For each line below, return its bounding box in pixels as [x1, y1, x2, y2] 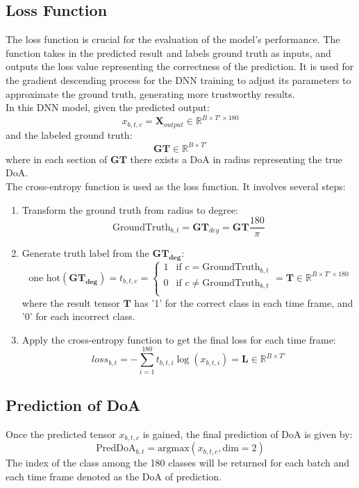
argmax [157, 444, 190, 454]
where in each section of [6, 151, 108, 166]
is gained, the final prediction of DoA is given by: [142, 426, 353, 441]
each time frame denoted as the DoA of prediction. [6, 469, 222, 483]
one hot [28, 273, 61, 283]
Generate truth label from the [22, 246, 149, 260]
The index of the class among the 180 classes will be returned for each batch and [6, 455, 350, 470]
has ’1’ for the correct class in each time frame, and [134, 295, 353, 310]
